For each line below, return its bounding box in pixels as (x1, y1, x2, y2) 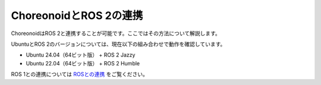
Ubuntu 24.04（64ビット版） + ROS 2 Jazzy (26, 51, 136, 59)
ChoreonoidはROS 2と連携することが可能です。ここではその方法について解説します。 (11, 30, 221, 37)
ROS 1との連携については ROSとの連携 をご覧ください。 (11, 71, 148, 78)
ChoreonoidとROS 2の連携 (11, 9, 143, 22)
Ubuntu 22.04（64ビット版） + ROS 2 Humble (26, 59, 140, 67)
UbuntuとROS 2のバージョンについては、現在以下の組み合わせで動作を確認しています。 (11, 40, 226, 48)
